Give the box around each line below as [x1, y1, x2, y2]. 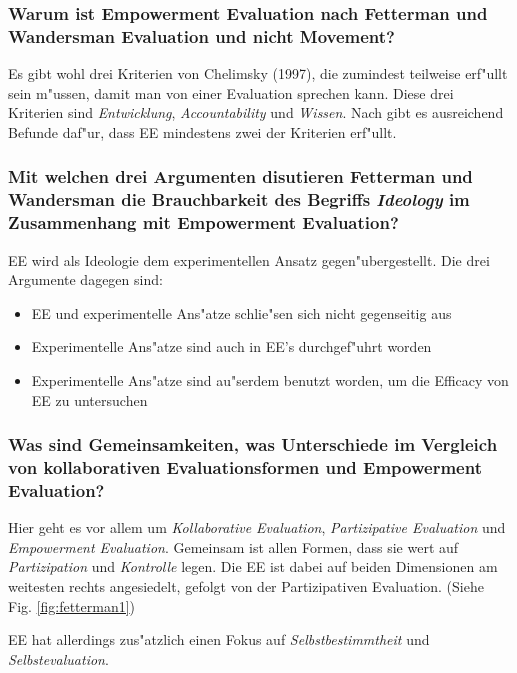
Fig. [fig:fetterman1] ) [8, 595, 136, 616]
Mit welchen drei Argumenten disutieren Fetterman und [8, 164, 473, 189]
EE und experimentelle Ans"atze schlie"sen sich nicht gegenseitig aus [31, 302, 452, 323]
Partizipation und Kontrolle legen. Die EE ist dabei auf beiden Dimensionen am [8, 556, 498, 577]
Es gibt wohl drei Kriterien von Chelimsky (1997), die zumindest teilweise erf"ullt [8, 63, 508, 84]
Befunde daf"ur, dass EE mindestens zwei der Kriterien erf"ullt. [8, 121, 397, 142]
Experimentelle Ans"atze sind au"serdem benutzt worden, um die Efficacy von [31, 369, 509, 390]
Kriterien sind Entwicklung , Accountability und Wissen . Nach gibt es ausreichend [8, 102, 504, 123]
